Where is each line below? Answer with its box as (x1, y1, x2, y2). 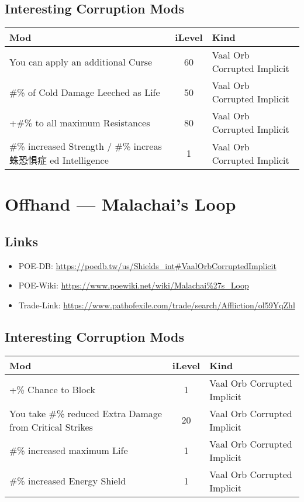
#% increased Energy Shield (9, 474, 126, 488)
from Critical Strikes (9, 420, 93, 434)
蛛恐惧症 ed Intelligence (9, 153, 109, 167)
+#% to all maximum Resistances (9, 115, 150, 129)
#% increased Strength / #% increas (9, 139, 162, 153)
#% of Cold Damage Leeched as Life (9, 85, 160, 99)
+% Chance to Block (9, 383, 95, 397)
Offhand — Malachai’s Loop (5, 192, 236, 216)
